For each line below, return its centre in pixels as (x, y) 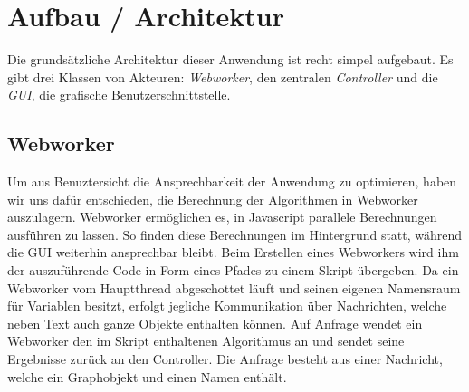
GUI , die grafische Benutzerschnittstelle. (119, 95)
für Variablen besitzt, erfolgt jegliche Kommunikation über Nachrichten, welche (227, 306)
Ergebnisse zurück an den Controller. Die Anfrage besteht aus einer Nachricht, (225, 359)
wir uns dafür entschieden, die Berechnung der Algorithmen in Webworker (213, 199)
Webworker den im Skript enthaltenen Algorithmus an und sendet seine (206, 341)
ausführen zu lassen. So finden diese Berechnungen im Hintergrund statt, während (235, 234)
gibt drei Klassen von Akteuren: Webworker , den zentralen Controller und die (223, 76)
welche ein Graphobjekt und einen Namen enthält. (147, 376)
